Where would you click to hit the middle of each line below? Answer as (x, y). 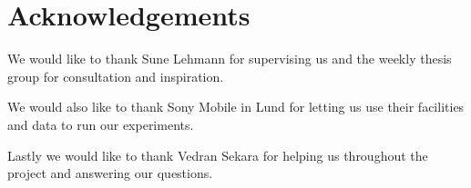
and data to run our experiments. (101, 124)
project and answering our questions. (110, 173)
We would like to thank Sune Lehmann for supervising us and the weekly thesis (230, 59)
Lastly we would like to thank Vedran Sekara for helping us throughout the (218, 155)
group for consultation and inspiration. (116, 76)
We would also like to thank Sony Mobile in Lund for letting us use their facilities (236, 107)
